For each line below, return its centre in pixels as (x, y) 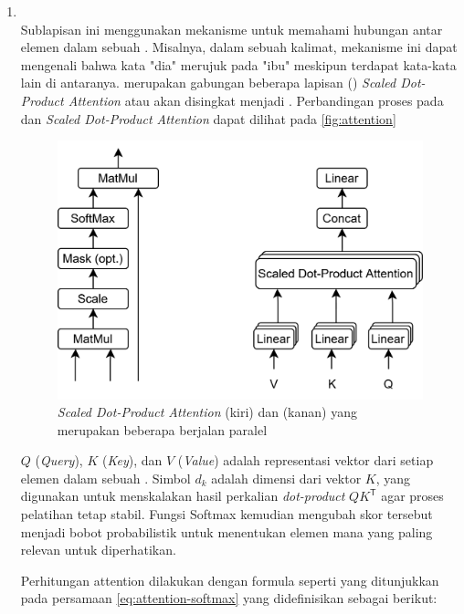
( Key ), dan (132, 460)
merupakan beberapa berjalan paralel (162, 429)
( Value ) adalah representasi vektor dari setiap (306, 460)
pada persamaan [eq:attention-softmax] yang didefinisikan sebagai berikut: (229, 598)
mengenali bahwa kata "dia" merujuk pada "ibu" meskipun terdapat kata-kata (238, 64)
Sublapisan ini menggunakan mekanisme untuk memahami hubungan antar (232, 29)
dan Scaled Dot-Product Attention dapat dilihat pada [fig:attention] (208, 118)
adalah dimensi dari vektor (286, 478)
